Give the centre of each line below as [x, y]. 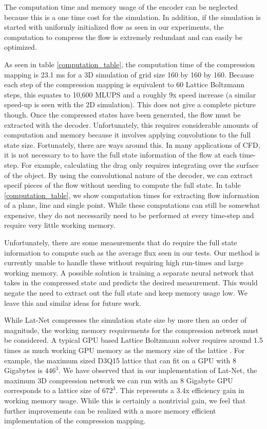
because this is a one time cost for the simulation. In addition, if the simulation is [132, 17]
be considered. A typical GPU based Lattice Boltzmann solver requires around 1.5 [134, 340]
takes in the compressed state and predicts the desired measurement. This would [131, 282]
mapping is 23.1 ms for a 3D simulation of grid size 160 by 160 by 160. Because [129, 74]
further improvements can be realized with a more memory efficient [110, 410]
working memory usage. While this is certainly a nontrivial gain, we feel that [125, 400]
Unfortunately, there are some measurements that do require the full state [121, 242]
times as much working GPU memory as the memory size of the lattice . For [125, 350]
